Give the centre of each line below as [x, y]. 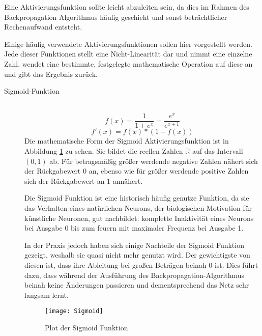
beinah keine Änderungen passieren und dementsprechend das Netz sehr [137, 285]
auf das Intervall [217, 151]
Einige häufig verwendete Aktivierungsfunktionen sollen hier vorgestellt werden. [128, 44]
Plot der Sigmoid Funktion [86, 328]
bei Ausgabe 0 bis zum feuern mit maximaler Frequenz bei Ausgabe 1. [134, 228]
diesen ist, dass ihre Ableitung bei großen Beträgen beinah [115, 265]
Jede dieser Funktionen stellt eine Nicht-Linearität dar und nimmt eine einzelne [128, 54]
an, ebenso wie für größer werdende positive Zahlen [169, 171]
